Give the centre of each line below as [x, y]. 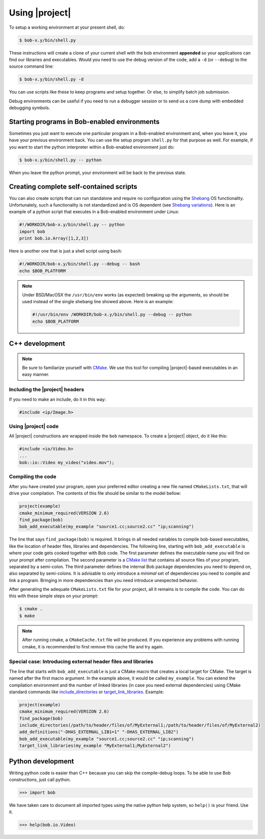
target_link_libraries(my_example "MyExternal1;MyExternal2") [95, 746]
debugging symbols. [30, 108]
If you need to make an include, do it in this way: [57, 399]
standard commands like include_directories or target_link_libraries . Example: [86, 692]
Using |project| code [34, 426]
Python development [41, 761]
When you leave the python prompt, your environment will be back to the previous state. [98, 173]
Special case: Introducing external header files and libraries [81, 662]
